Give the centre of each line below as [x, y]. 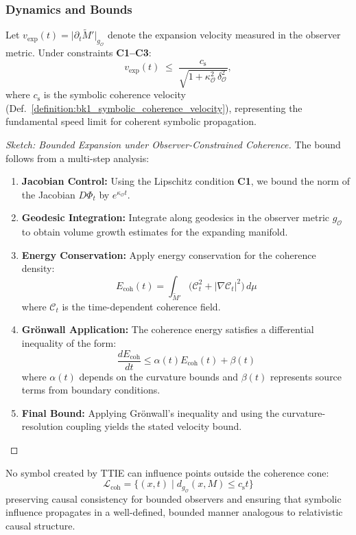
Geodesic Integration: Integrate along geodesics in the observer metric [176, 217]
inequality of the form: [69, 342]
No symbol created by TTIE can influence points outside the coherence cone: [167, 472]
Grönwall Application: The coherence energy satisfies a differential [168, 329]
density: [38, 268]
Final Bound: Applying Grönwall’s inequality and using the [150, 412]
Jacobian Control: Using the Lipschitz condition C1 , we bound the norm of [186, 181]
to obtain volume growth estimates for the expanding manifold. [155, 232]
